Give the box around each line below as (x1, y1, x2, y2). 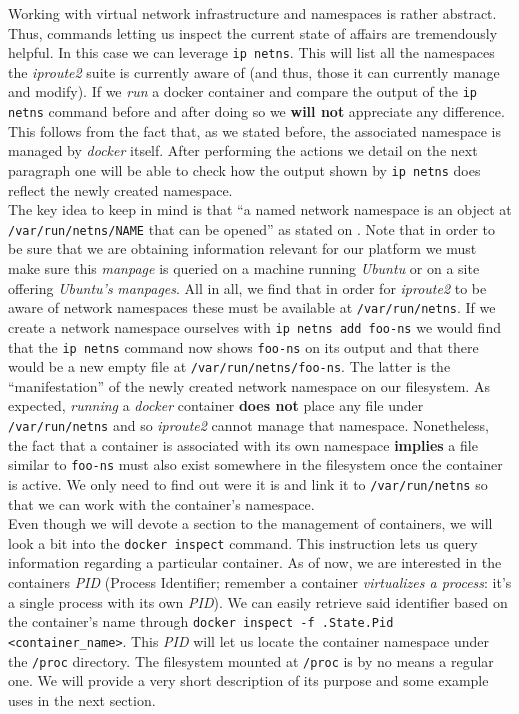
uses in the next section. (8, 689, 156, 710)
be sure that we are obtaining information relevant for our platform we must (8, 238, 477, 259)
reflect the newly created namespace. (8, 179, 233, 200)
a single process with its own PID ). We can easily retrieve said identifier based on (8, 591, 508, 612)
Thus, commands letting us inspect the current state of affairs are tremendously (8, 22, 498, 43)
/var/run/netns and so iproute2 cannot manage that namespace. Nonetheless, (8, 415, 490, 436)
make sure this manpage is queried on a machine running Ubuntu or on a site (8, 258, 480, 279)
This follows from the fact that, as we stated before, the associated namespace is (8, 120, 501, 141)
